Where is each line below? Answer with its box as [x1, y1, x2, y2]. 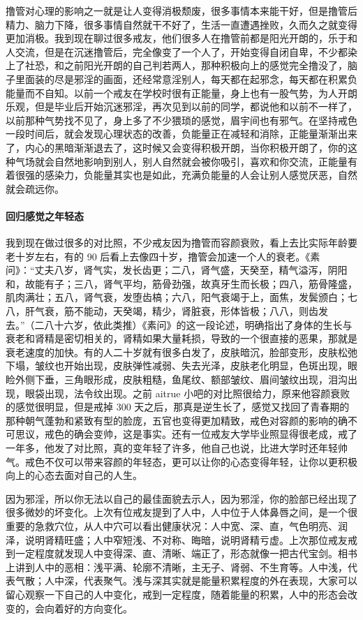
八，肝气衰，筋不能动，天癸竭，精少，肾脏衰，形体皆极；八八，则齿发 [6, 304, 328, 318]
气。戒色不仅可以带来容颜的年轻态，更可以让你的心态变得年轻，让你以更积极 [6, 454, 357, 468]
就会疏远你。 [6, 181, 64, 195]
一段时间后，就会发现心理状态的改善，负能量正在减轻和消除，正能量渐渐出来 [6, 126, 357, 141]
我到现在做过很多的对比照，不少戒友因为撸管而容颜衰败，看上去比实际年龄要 [6, 235, 357, 250]
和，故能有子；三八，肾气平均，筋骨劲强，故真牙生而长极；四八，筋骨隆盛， [6, 276, 357, 290]
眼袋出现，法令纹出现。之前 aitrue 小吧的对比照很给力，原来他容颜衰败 [24, 385, 350, 400]
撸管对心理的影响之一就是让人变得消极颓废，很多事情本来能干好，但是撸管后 [6, 3, 357, 17]
